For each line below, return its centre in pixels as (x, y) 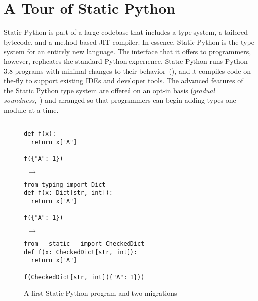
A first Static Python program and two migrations (100, 293)
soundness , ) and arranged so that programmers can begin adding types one (120, 100)
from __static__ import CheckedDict (84, 244)
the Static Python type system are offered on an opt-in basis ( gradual (110, 90)
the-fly (14, 81)
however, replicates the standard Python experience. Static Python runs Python (126, 61)
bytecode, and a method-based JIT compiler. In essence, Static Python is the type (129, 41)
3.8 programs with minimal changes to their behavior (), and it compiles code (123, 71)
